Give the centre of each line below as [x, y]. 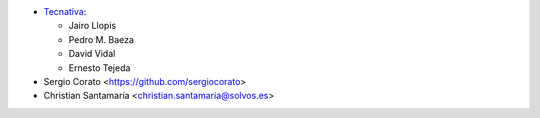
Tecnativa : [65, 11]
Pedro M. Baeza [101, 39]
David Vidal [92, 54]
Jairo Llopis [92, 26]
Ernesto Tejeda [99, 67]
